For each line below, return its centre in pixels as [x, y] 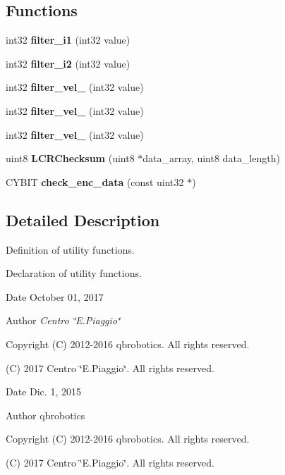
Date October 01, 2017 [55, 296]
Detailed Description [83, 220]
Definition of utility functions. [70, 249]
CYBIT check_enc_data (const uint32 [95, 181]
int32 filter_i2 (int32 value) [68, 63]
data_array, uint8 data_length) [211, 158]
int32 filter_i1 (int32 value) [68, 40]
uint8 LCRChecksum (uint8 [70, 158]
